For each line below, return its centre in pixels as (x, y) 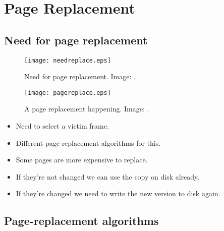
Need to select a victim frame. (62, 126)
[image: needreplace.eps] (68, 60)
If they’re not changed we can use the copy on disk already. (108, 176)
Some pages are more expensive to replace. (82, 160)
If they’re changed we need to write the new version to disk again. (118, 193)
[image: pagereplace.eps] (68, 93)
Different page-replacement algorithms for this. (88, 142)
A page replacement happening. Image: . (87, 109)
